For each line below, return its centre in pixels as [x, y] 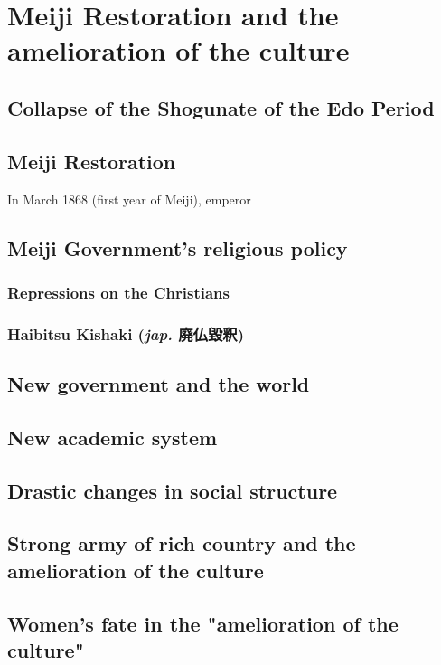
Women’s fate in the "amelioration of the [203, 623]
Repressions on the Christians [118, 292]
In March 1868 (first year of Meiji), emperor [129, 199]
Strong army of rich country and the [182, 543]
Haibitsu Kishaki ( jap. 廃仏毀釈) [126, 333]
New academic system [113, 437]
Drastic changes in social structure [173, 490]
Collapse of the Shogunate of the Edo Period [221, 107]
